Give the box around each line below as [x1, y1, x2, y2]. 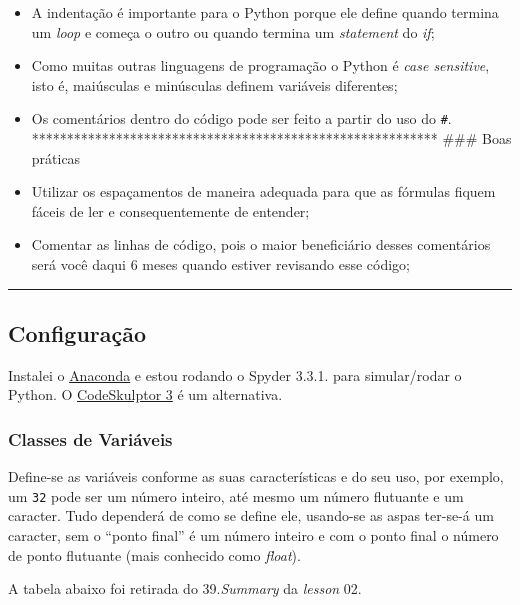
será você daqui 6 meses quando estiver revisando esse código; [31, 254, 411, 274]
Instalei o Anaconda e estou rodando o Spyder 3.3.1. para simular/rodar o [8, 364, 462, 385]
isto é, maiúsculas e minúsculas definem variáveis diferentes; [31, 74, 398, 95]
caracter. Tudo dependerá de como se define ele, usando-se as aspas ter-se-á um [8, 505, 494, 526]
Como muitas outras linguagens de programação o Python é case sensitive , [31, 55, 490, 76]
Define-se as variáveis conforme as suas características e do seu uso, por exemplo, [8, 466, 504, 487]
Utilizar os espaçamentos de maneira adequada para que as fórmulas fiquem [31, 181, 496, 202]
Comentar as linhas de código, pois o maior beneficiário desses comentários [31, 234, 491, 255]
